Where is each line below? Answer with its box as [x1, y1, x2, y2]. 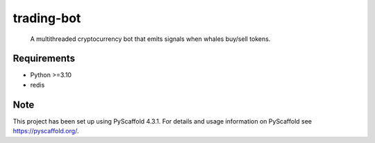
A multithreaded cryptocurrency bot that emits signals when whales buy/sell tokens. [30, 35, 271, 43]
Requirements [12, 53, 76, 65]
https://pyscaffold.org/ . [12, 127, 79, 135]
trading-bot [12, 10, 81, 26]
